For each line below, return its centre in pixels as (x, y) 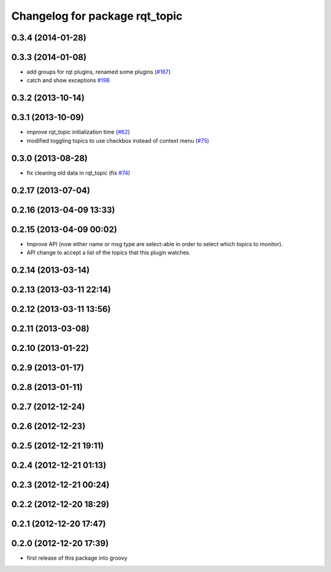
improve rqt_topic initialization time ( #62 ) (78, 132)
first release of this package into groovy (77, 558)
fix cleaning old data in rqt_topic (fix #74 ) (78, 173)
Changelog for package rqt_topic (97, 16)
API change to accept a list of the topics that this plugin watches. (109, 253)
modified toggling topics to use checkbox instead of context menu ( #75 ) (118, 140)
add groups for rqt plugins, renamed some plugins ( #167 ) (99, 72)
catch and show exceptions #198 (68, 80)
